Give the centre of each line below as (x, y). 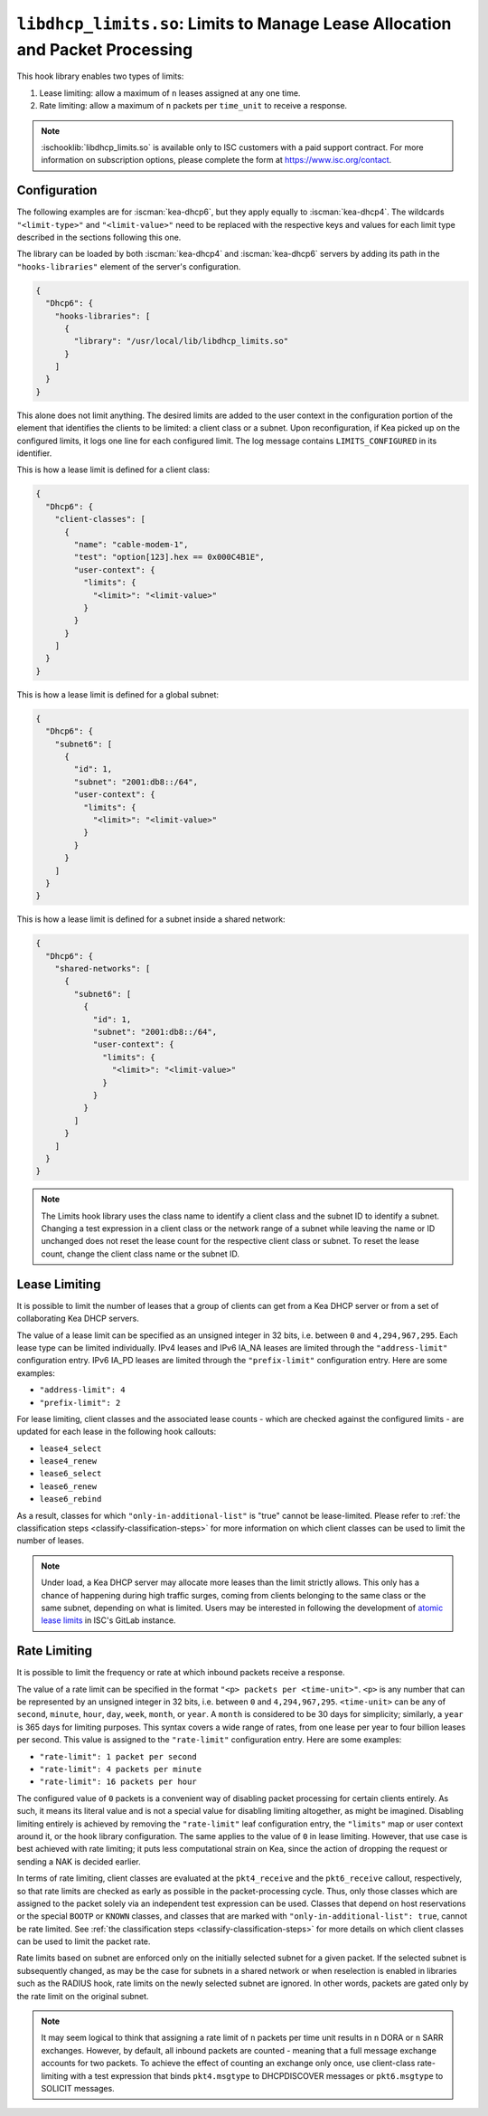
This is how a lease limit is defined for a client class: (113, 470)
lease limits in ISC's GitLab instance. (108, 1620)
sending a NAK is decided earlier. (79, 1861)
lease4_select (70, 1448)
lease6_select (70, 1474)
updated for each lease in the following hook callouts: (117, 1432)
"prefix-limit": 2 (80, 1403)
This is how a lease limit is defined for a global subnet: (118, 694)
